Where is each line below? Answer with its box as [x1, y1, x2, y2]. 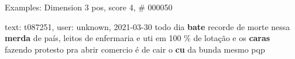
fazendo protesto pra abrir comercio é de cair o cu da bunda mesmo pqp [5, 43, 265, 55]
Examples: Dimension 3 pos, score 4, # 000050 [5, 1, 173, 13]
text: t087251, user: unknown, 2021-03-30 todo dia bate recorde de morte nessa [5, 20, 290, 32]
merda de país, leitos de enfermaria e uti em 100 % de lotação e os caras [5, 32, 270, 44]
